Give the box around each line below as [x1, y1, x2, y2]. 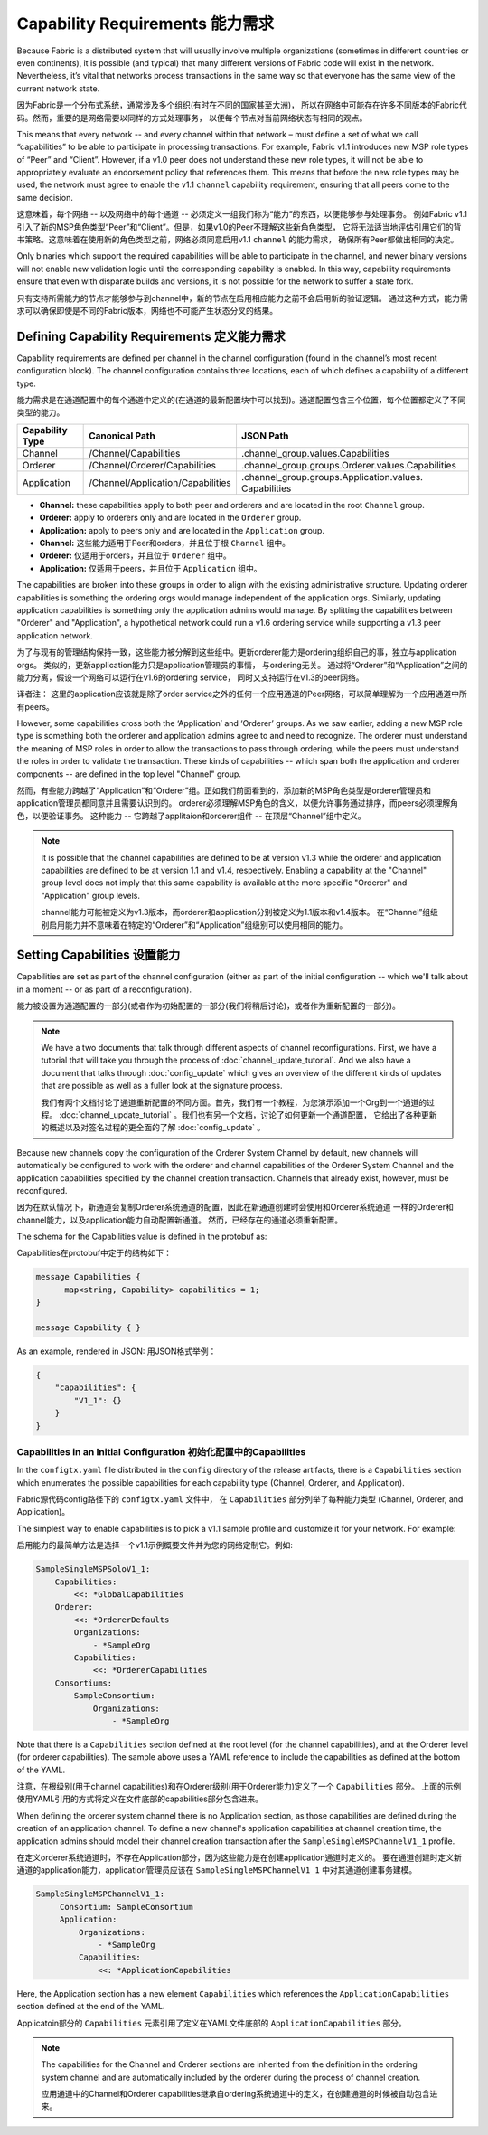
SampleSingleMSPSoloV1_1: [35, 1564, 151, 1574]
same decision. [16, 192, 74, 203]
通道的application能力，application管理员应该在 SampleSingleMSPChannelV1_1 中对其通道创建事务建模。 [16, 1865, 418, 1875]
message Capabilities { [35, 1271, 142, 1282]
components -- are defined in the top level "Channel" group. [16, 769, 241, 779]
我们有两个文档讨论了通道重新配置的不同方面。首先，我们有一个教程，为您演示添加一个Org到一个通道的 [41, 1097, 427, 1108]
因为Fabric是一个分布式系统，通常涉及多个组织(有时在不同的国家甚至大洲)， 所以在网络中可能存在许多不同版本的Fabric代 [16, 99, 467, 110]
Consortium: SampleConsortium [59, 1902, 193, 1912]
